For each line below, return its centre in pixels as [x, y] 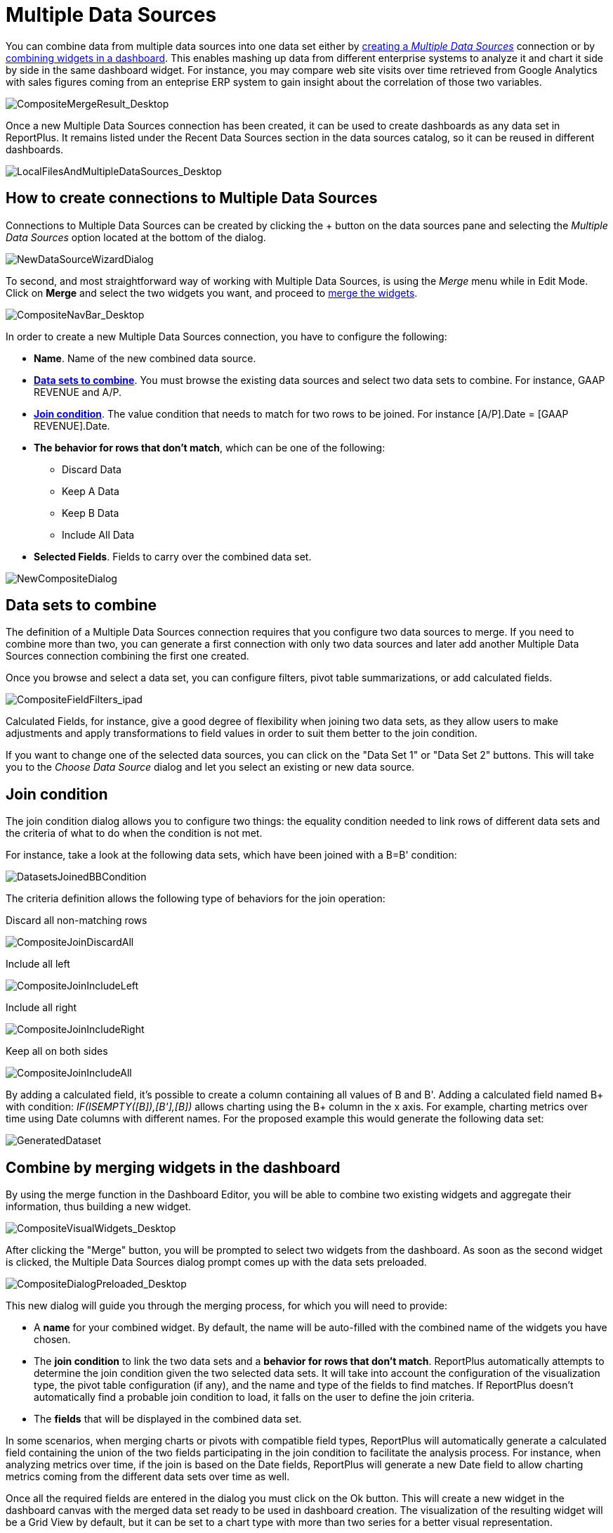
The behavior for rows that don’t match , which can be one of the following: [210, 447]
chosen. [52, 1340]
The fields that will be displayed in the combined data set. [168, 1419]
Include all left [38, 964]
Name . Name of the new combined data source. [145, 358]
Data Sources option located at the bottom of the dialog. [136, 237]
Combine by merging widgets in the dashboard [173, 1167]
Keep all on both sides [57, 1051]
